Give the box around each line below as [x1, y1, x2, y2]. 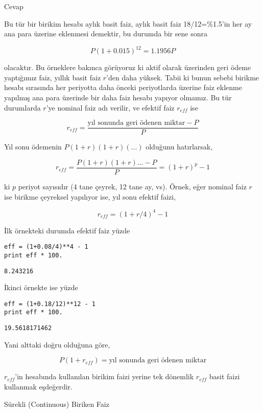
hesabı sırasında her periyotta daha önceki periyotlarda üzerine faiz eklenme [4, 82, 242, 93]
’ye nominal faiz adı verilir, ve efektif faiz [46, 102, 175, 113]
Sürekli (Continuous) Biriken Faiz [4, 398, 109, 409]
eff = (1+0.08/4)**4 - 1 [4, 243, 88, 251]
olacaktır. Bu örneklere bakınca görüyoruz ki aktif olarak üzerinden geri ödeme [4, 62, 251, 73]
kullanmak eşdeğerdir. [4, 381, 73, 392]
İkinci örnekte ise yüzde [4, 282, 78, 293]
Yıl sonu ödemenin [4, 141, 62, 152]
